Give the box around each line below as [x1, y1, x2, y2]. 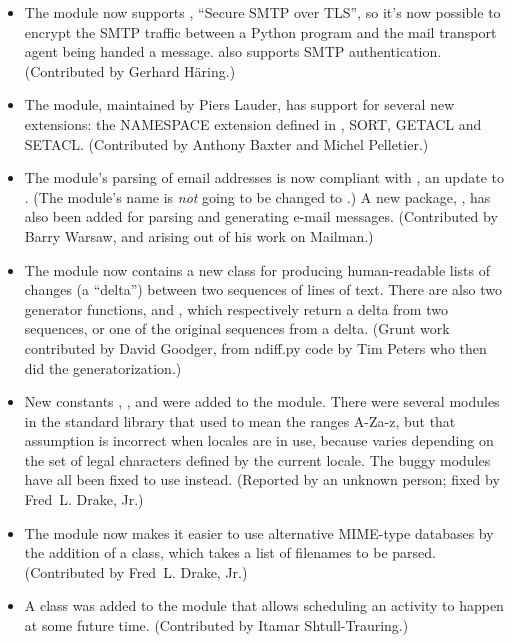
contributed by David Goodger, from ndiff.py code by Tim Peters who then [24, 337, 487, 358]
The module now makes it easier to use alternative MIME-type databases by [24, 522, 494, 543]
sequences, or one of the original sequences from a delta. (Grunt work [24, 318, 450, 339]
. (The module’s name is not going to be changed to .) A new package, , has [24, 186, 491, 207]
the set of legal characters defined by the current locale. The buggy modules [24, 449, 491, 470]
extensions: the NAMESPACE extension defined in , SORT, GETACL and [24, 113, 482, 134]
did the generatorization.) [24, 357, 182, 378]
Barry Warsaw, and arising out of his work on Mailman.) [24, 225, 374, 246]
